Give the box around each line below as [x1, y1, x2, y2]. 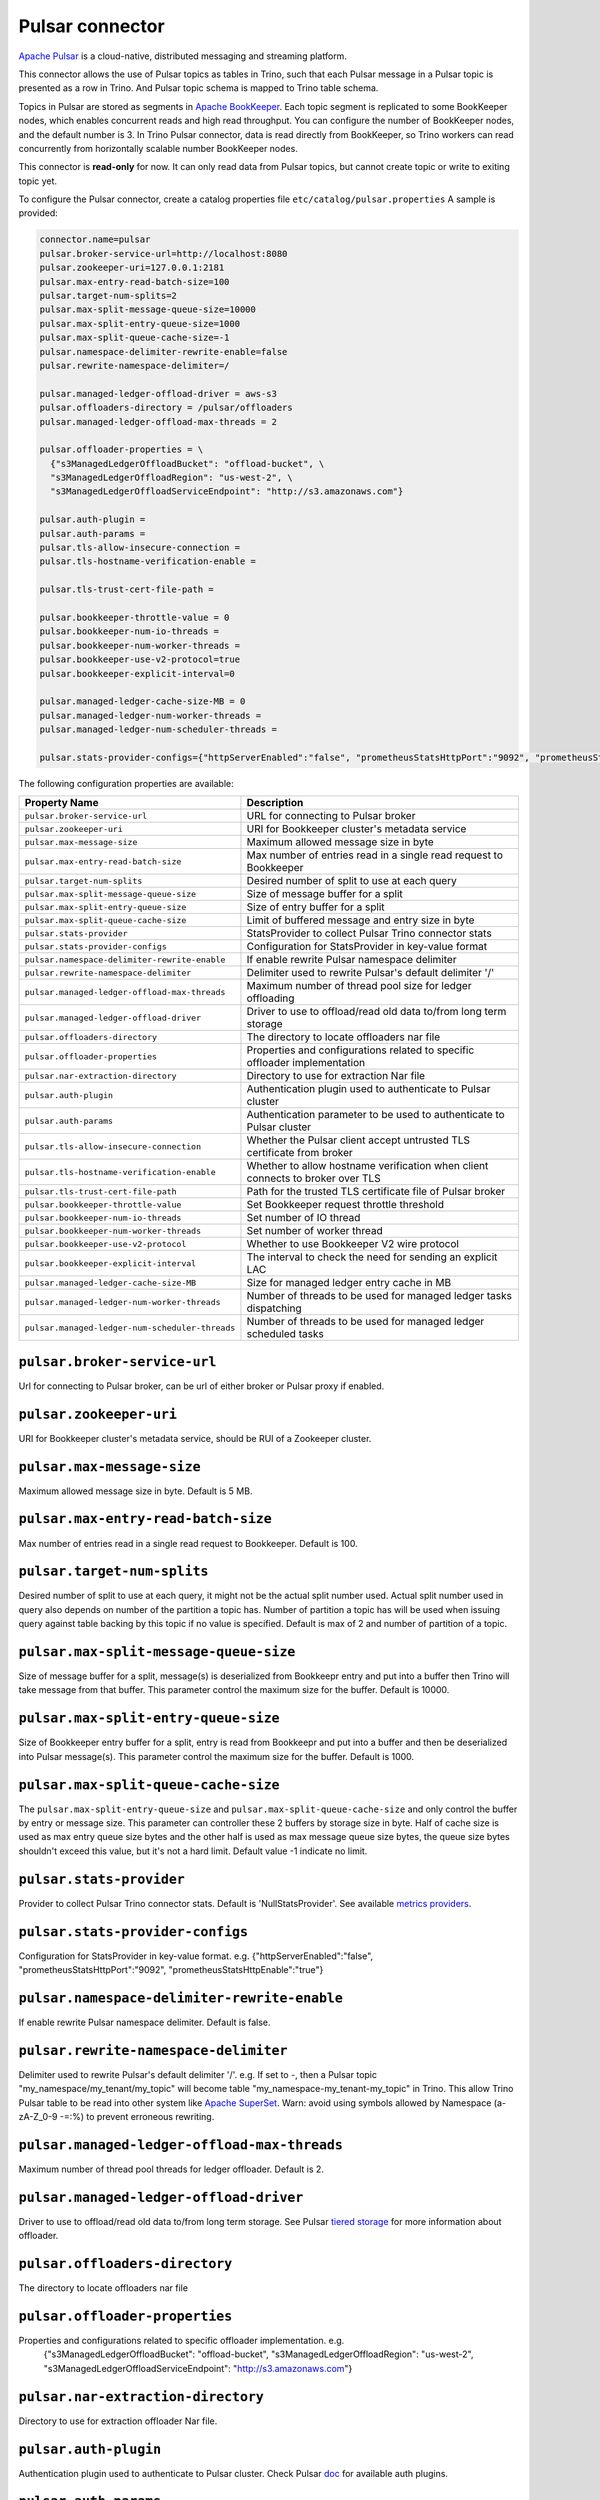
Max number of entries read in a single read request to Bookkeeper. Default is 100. [18, 1537, 359, 1549]
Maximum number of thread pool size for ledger [246, 979, 472, 993]
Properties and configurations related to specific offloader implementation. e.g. [18, 2335, 345, 2347]
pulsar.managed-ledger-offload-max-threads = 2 [39, 416, 277, 427]
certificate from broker [246, 1146, 354, 1160]
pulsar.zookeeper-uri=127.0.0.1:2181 [39, 262, 225, 274]
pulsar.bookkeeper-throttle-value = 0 [39, 611, 230, 623]
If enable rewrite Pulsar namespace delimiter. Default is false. [18, 2016, 271, 2028]
